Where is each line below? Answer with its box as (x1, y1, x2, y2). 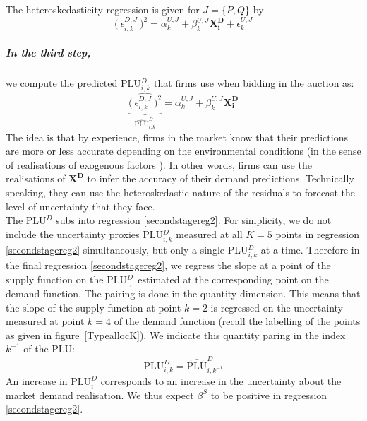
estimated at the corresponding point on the (138, 271, 329, 286)
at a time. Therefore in (260, 242, 360, 256)
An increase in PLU (6, 373, 92, 388)
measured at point (6, 314, 85, 328)
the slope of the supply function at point (6, 300, 181, 314)
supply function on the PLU (6, 271, 128, 286)
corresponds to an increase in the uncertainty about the (100, 373, 342, 388)
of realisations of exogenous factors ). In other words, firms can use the (6, 157, 312, 172)
